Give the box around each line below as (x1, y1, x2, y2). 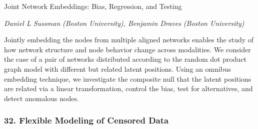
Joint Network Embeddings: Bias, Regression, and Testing (4, 1, 182, 11)
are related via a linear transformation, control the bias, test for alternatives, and (4, 83, 253, 94)
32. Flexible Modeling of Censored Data (4, 114, 169, 127)
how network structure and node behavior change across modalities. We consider (4, 44, 251, 54)
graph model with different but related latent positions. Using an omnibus (4, 63, 231, 74)
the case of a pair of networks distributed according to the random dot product (4, 54, 247, 64)
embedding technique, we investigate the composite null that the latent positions (4, 73, 251, 84)
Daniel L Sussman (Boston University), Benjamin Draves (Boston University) (4, 17, 244, 28)
